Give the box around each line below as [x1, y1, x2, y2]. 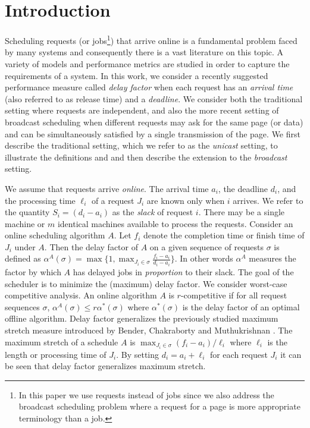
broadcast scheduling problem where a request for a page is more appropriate [18, 400, 300, 413]
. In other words [174, 252, 233, 265]
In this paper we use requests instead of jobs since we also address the [18, 388, 274, 401]
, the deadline [218, 182, 268, 194]
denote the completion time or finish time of [143, 229, 305, 241]
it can [280, 348, 302, 360]
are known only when [146, 194, 225, 206]
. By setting [116, 348, 159, 360]
